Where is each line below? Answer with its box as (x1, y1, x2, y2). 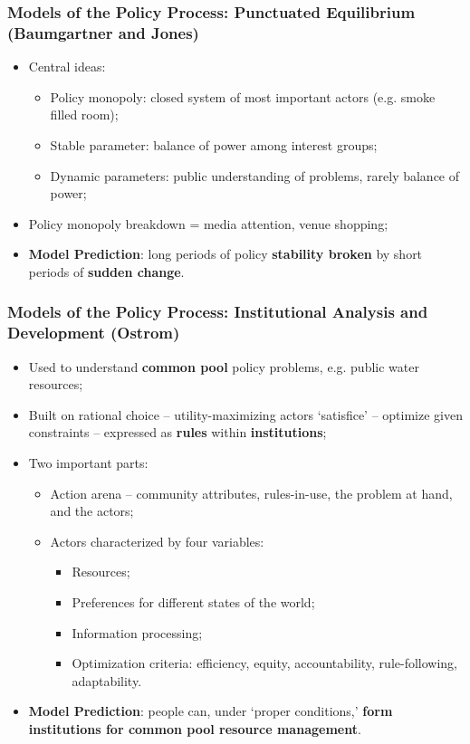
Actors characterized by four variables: (50, 531, 264, 550)
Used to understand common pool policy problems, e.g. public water (28, 357, 419, 376)
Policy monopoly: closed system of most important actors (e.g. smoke (50, 87, 436, 106)
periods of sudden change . (28, 262, 185, 281)
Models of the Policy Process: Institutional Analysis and (7, 300, 428, 323)
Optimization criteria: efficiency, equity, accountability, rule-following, (72, 653, 458, 672)
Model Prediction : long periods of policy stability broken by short (28, 244, 423, 263)
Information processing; (72, 623, 203, 642)
